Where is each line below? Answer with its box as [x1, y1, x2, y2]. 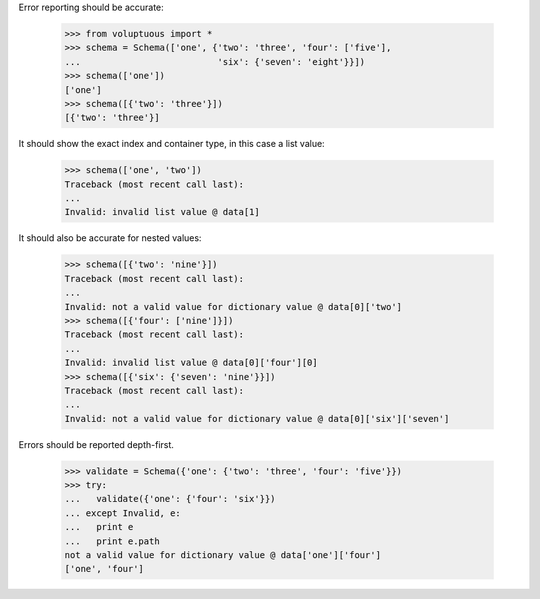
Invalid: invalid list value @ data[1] [64, 206, 260, 218]
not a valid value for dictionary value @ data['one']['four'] [64, 550, 382, 561]
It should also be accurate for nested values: [18, 232, 202, 244]
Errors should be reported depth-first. [18, 438, 175, 450]
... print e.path [64, 535, 160, 547]
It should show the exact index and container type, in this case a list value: [18, 138, 325, 150]
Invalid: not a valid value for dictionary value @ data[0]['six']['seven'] [64, 413, 450, 424]
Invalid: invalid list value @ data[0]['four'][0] [64, 357, 319, 369]
